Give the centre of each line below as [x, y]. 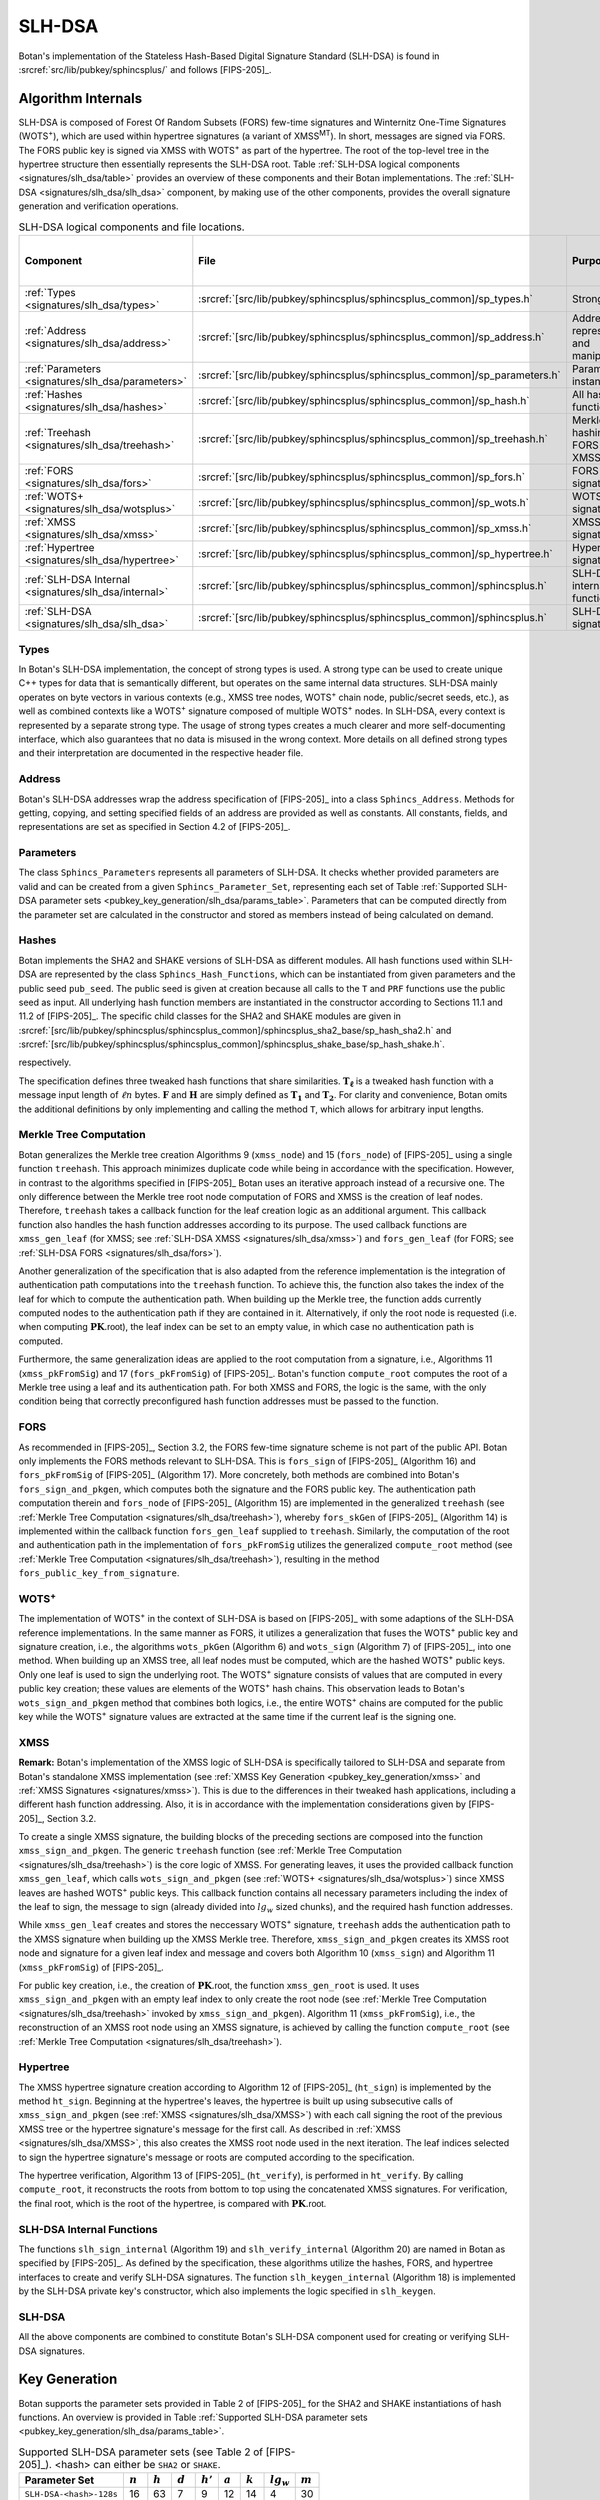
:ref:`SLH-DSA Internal [77, 580]
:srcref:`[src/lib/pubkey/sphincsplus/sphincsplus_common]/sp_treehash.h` [373, 438]
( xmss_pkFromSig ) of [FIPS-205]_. [91, 1967]
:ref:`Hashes [53, 394]
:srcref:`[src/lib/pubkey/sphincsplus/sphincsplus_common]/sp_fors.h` [361, 477]
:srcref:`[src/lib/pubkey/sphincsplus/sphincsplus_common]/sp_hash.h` [364, 400]
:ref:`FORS [49, 470]
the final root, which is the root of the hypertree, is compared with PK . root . [172, 2203]
